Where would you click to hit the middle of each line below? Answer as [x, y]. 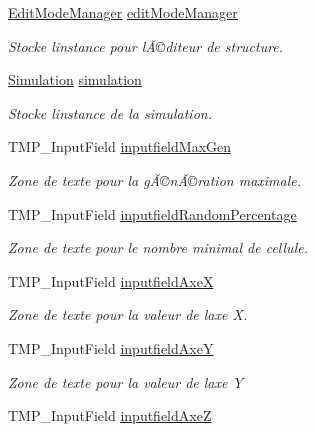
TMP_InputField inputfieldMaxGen [120, 146]
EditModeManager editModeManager [123, 12]
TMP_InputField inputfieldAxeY [111, 347]
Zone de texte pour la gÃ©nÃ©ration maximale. [155, 179]
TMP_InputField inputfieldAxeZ [110, 415]
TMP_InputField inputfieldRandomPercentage [152, 213]
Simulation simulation [75, 79]
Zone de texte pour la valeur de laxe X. [128, 314]
